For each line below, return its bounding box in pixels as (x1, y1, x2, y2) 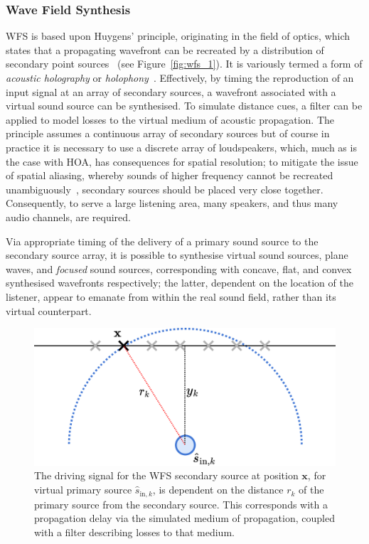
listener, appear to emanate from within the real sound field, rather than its (6, 289, 336, 304)
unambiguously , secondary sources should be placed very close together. (6, 181, 323, 196)
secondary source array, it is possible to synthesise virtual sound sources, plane (6, 247, 348, 262)
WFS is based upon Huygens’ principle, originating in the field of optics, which (6, 28, 351, 43)
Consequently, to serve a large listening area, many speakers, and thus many (6, 196, 338, 210)
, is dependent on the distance (152, 482, 284, 497)
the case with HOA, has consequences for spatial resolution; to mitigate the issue (6, 154, 358, 169)
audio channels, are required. (6, 209, 131, 224)
